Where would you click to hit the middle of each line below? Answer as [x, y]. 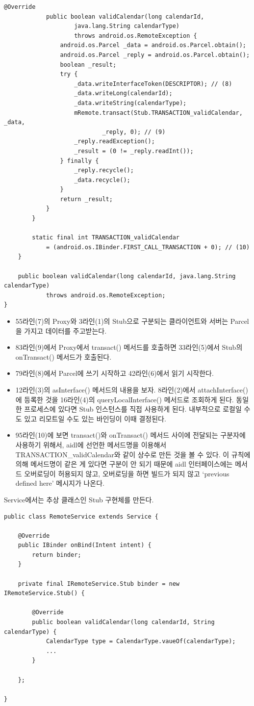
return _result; [86, 199]
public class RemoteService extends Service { [81, 516]
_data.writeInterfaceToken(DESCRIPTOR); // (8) [153, 84]
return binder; [57, 555]
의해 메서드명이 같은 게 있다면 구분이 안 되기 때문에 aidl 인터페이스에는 [124, 464]
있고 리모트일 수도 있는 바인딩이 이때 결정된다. [95, 418]
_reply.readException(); [114, 142]
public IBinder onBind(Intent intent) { [85, 545]
